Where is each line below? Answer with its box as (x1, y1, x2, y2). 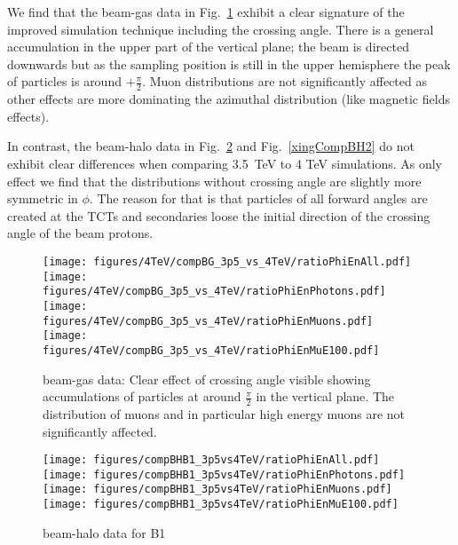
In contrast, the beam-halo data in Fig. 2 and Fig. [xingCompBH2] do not (7, 137, 415, 155)
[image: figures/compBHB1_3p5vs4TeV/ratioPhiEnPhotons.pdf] (43, 468, 406, 481)
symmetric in (7, 189, 78, 208)
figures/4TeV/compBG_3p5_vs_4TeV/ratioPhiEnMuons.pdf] (43, 314, 374, 328)
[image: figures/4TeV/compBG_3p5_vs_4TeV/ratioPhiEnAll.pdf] (43, 255, 412, 268)
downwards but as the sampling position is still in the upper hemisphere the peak (7, 54, 451, 73)
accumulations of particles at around (43, 387, 241, 406)
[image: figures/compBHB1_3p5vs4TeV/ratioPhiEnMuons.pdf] (43, 483, 392, 496)
